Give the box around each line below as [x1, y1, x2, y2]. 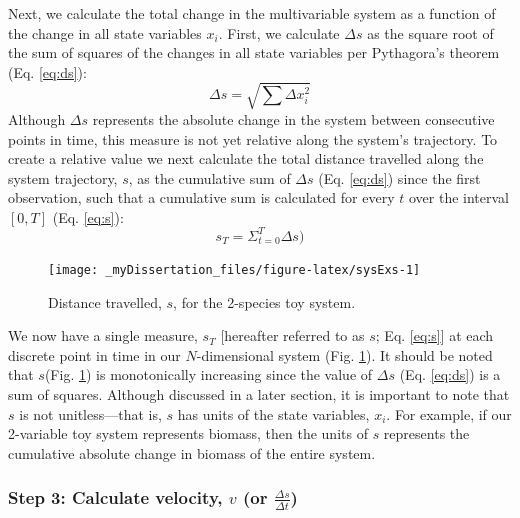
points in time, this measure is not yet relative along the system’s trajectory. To [8, 128, 498, 149]
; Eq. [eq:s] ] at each [375, 325, 494, 346]
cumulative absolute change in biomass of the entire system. [8, 442, 376, 463]
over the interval [408, 187, 509, 208]
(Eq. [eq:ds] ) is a [399, 364, 501, 385]
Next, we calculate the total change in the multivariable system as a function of [8, 3, 496, 23]
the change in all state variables [8, 22, 202, 43]
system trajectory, [8, 167, 118, 188]
